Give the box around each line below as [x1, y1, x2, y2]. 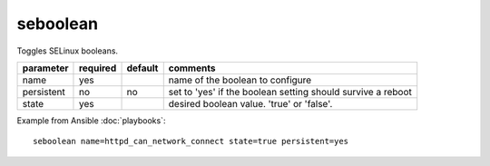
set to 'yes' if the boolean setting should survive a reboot [168, 85, 412, 98]
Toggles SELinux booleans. [16, 45, 118, 56]
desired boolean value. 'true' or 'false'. [168, 97, 333, 110]
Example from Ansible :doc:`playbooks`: [16, 114, 166, 126]
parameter [22, 62, 69, 74]
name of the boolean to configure [168, 73, 312, 86]
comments [168, 62, 216, 74]
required [78, 62, 117, 74]
